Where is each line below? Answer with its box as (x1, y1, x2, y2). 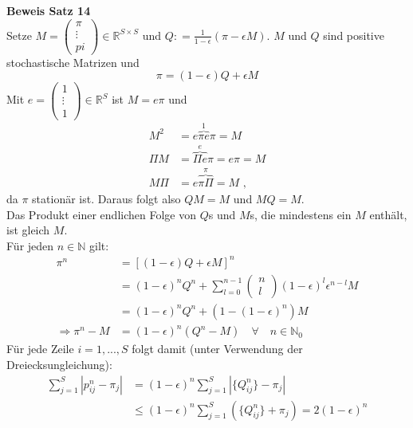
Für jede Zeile (6, 340, 74, 357)
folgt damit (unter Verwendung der (132, 340, 303, 357)
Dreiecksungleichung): (6, 356, 112, 372)
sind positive (323, 26, 384, 43)
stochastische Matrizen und (6, 53, 140, 70)
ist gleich (6, 222, 50, 238)
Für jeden (6, 237, 54, 253)
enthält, (369, 206, 407, 222)
